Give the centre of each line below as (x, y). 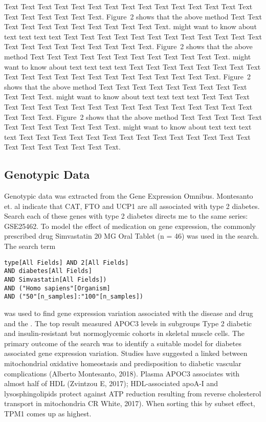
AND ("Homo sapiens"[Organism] (57, 288)
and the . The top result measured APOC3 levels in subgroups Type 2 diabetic (128, 323)
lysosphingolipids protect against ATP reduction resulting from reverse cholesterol (133, 393)
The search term (30, 246)
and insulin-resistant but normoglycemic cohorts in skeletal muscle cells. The (125, 333)
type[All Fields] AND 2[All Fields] (66, 262)
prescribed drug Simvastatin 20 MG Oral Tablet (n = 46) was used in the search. (132, 236)
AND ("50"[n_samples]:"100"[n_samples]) (74, 297)
